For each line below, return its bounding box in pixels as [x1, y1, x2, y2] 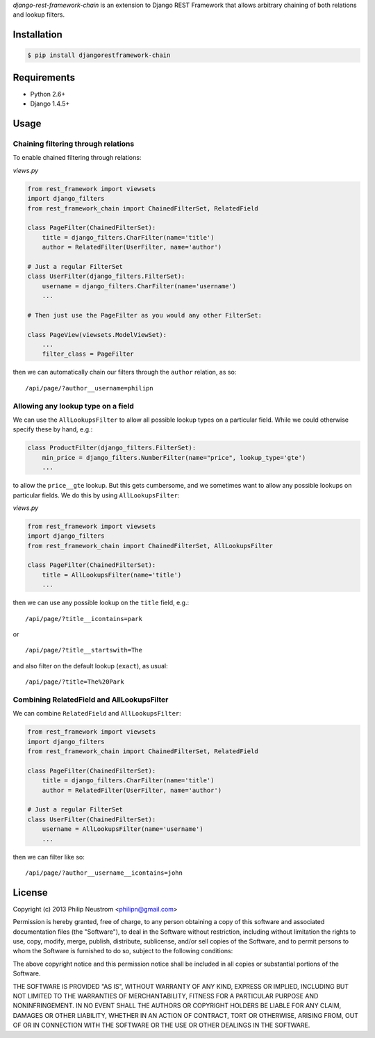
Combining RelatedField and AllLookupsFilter [12, 695, 169, 705]
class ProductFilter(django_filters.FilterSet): [27, 444, 197, 452]
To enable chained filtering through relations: [12, 154, 142, 162]
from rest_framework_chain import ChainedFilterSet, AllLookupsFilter [27, 542, 274, 550]
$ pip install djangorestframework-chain [27, 51, 171, 59]
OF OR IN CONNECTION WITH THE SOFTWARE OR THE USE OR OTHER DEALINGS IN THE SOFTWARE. [12, 1021, 310, 1030]
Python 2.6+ [30, 90, 66, 98]
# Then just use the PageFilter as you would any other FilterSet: [27, 311, 262, 319]
